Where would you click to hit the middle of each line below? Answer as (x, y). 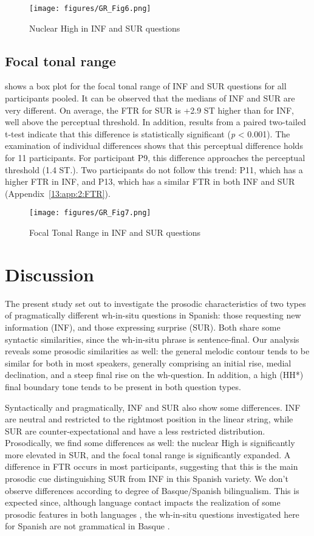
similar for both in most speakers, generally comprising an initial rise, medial (148, 362)
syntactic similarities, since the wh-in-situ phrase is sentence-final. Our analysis (152, 339)
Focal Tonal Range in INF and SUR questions (115, 232)
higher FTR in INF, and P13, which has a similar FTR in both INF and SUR (150, 181)
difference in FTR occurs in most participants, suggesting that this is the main (152, 466)
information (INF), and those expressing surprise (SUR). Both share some (143, 327)
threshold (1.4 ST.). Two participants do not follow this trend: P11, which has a (154, 169)
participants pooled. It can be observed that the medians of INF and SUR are (150, 98)
